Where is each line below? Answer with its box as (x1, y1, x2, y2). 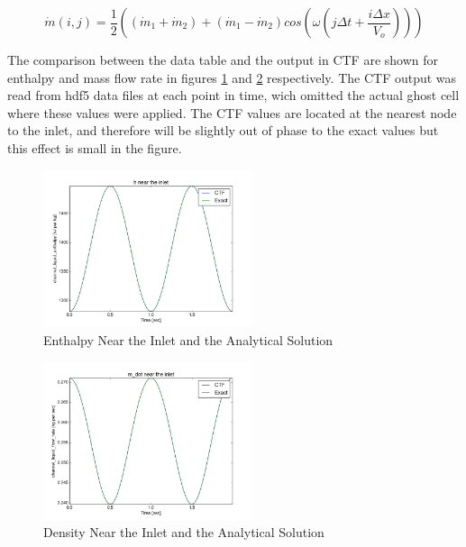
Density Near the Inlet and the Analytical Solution (43, 523, 324, 542)
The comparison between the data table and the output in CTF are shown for (7, 50, 439, 68)
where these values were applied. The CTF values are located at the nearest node (7, 103, 457, 122)
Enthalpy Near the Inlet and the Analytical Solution (43, 331, 334, 350)
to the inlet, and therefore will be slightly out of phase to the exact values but (7, 121, 439, 140)
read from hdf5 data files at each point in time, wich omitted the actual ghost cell (7, 86, 460, 105)
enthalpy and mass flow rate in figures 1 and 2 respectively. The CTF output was (7, 68, 457, 87)
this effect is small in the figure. (7, 138, 182, 157)
